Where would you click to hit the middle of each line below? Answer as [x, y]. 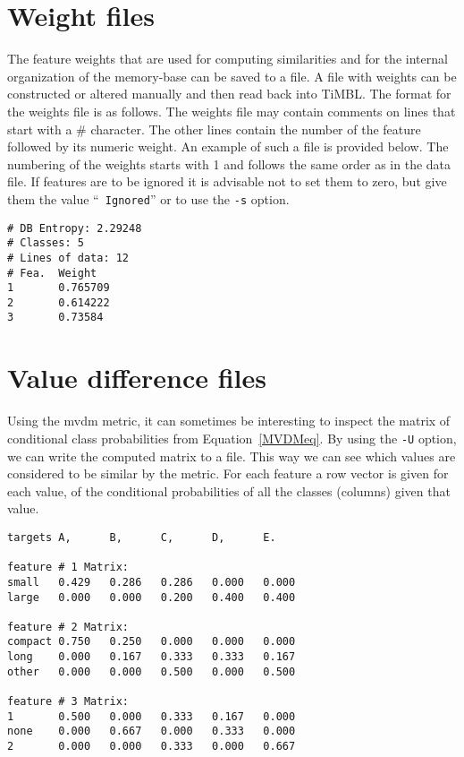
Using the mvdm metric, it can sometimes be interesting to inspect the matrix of [229, 421]
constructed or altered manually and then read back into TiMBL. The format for [229, 94]
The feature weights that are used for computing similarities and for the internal [228, 59]
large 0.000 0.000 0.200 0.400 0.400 [152, 597]
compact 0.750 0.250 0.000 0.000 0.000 [152, 642]
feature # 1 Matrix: [68, 568]
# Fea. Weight [52, 273]
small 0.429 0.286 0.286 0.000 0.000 [152, 582]
